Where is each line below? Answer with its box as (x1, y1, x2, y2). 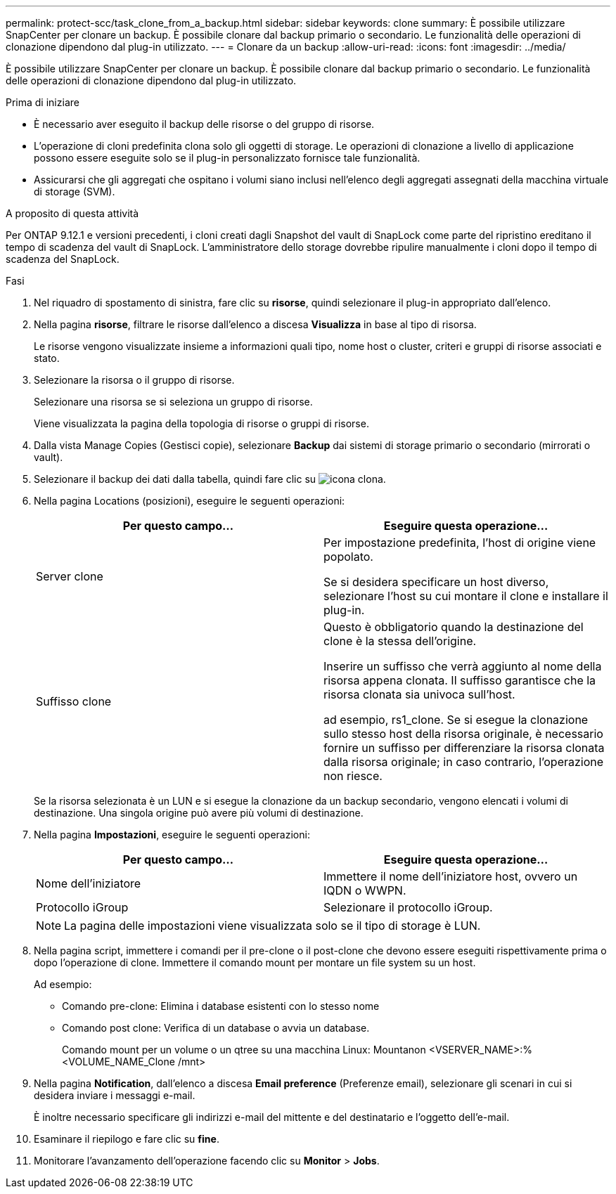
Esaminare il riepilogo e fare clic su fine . (34, 1133, 219, 1145)
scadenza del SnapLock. (6, 253, 120, 265)
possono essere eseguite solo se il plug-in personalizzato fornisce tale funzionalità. (34, 152, 421, 164)
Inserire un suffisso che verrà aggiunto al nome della (323, 659, 602, 673)
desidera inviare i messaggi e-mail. (34, 1089, 195, 1101)
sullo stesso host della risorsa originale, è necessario (323, 727, 603, 741)
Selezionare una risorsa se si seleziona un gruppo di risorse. (34, 396, 313, 408)
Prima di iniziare (6, 96, 79, 108)
